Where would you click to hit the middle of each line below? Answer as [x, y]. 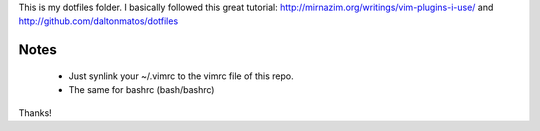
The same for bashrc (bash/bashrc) [141, 90]
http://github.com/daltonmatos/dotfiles [98, 21]
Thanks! [35, 112]
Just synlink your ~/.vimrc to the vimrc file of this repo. [181, 76]
